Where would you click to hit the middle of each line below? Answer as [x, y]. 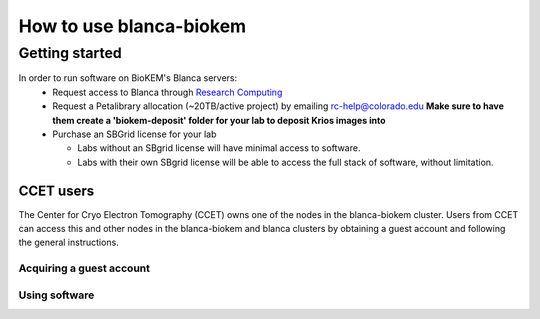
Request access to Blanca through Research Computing [167, 92]
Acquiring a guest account [84, 268]
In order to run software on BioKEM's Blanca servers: [128, 78]
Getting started [70, 53]
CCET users [56, 190]
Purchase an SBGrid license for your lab [134, 134]
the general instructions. [68, 242]
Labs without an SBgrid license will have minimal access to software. [219, 148]
